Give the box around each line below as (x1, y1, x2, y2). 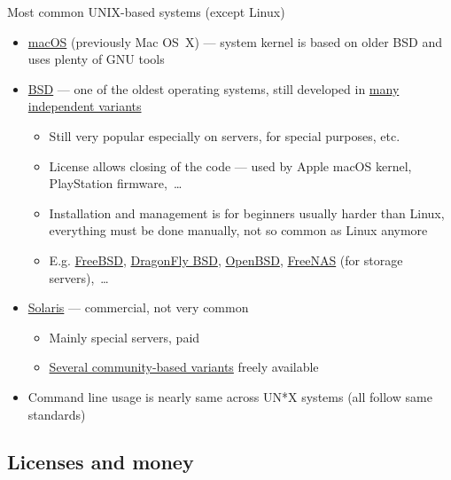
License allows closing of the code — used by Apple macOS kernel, (49, 156, 412, 175)
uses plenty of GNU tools (27, 50, 165, 68)
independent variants (27, 97, 142, 115)
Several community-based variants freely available (49, 358, 319, 376)
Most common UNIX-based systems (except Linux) (7, 3, 285, 20)
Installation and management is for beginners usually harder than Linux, (49, 203, 445, 222)
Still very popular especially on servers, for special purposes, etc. (49, 126, 400, 145)
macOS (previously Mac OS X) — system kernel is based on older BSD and (27, 32, 442, 51)
